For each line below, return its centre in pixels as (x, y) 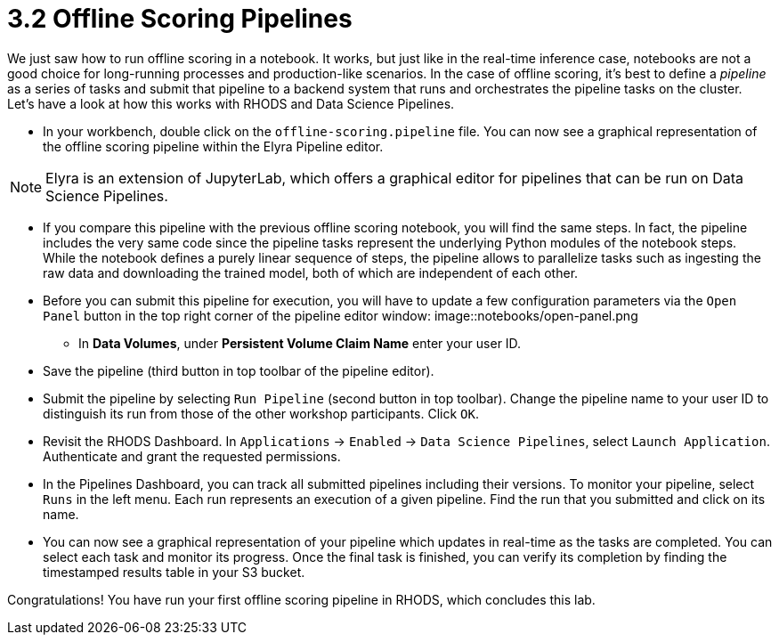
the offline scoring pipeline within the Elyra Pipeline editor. (213, 146)
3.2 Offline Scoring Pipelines (180, 19)
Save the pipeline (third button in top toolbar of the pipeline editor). (239, 370)
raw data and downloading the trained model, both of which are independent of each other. (311, 272)
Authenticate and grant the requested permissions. (192, 456)
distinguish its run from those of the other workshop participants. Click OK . (261, 413)
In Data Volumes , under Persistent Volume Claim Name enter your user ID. (300, 343)
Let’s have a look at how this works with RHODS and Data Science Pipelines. (231, 103)
